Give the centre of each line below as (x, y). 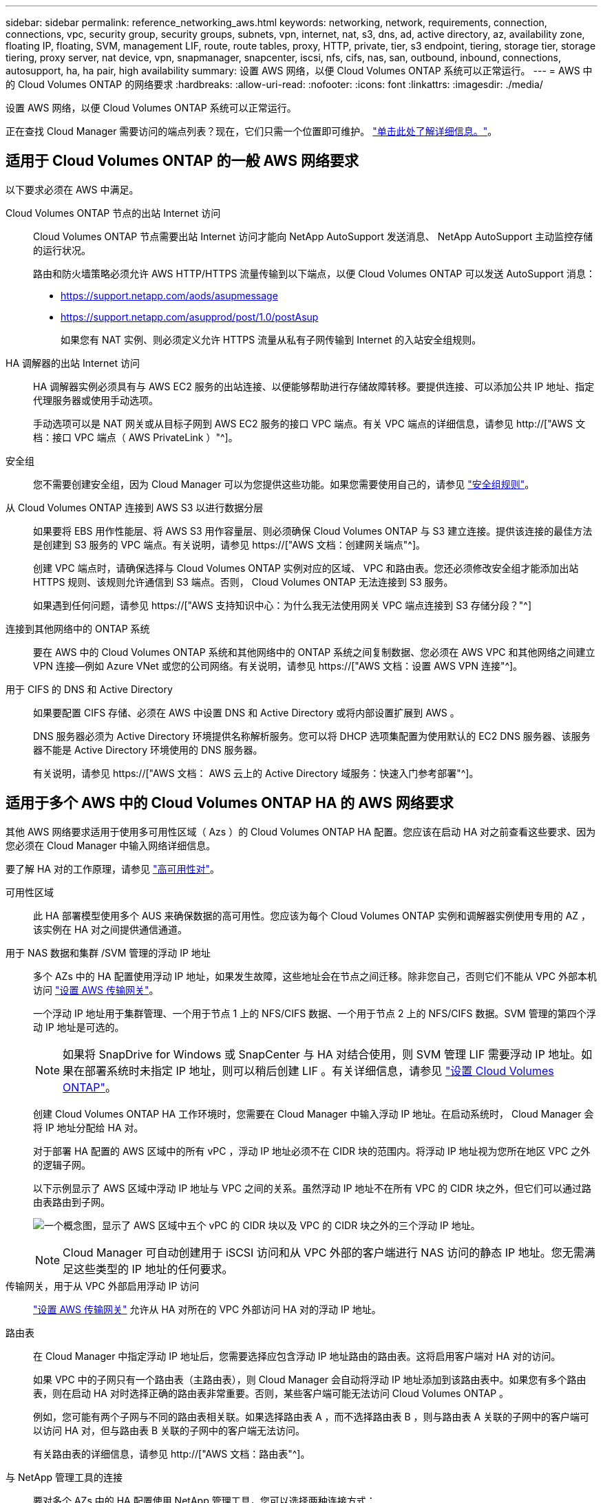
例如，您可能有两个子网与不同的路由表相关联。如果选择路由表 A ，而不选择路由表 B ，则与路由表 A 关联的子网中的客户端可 (311, 1416)
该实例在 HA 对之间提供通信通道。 (110, 929)
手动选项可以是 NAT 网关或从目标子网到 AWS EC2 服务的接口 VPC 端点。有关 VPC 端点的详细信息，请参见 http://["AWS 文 (309, 423)
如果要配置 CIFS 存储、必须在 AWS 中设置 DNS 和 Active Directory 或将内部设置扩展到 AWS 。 (246, 712)
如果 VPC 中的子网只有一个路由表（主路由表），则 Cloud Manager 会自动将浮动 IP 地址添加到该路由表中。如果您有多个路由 (310, 1379)
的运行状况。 (62, 250)
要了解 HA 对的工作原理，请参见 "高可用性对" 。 (113, 868)
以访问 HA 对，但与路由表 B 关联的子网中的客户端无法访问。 (169, 1430)
